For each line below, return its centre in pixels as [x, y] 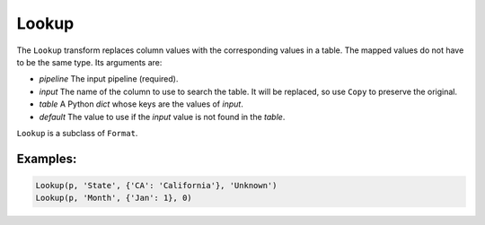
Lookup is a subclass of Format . [77, 133]
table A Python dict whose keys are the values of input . [141, 104]
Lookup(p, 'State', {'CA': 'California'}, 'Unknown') [156, 185]
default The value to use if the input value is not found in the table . [162, 117]
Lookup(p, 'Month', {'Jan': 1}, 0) [114, 198]
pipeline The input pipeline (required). [109, 79]
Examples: [47, 158]
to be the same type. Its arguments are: [89, 62]
